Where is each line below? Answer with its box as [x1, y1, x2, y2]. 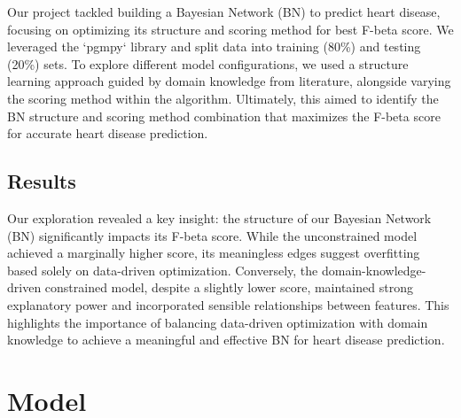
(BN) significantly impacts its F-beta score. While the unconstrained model [7, 226, 418, 244]
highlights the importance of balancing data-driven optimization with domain [7, 313, 428, 331]
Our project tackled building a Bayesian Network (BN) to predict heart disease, [7, 3, 441, 20]
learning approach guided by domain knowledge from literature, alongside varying [7, 72, 451, 90]
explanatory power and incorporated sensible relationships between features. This [7, 295, 449, 313]
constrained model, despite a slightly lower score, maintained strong [44, 278, 413, 297]
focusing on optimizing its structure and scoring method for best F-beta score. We [7, 19, 454, 38]
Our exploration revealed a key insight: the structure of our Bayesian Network [7, 208, 432, 227]
